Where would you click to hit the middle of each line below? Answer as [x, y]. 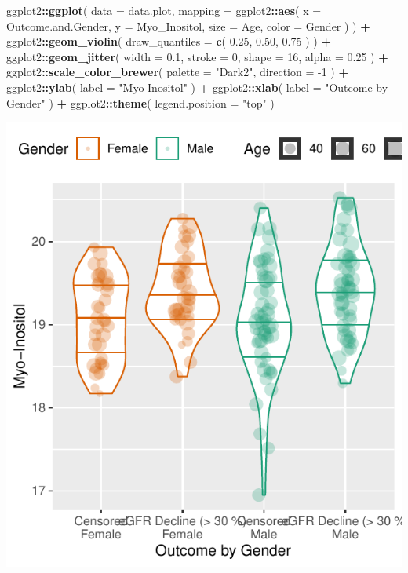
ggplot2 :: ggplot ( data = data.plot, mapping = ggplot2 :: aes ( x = [164, 10]
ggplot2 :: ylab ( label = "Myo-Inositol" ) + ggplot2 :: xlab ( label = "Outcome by [197, 87]
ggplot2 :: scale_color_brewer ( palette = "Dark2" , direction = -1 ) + [177, 72]
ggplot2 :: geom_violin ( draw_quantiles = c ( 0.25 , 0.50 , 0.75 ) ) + [169, 41]
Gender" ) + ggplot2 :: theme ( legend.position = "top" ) [140, 102]
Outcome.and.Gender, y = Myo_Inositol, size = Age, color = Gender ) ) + [188, 26]
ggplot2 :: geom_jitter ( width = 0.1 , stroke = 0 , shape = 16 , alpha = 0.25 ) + [197, 56]
